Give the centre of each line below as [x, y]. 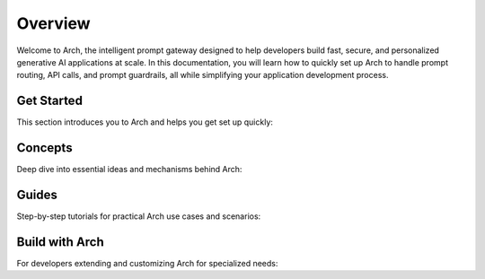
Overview [53, 23]
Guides [37, 194]
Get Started [49, 101]
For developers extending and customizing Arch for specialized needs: [147, 263]
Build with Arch [61, 242]
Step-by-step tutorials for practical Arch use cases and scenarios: [139, 216]
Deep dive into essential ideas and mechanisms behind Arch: [129, 170]
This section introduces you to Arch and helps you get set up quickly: [145, 122]
